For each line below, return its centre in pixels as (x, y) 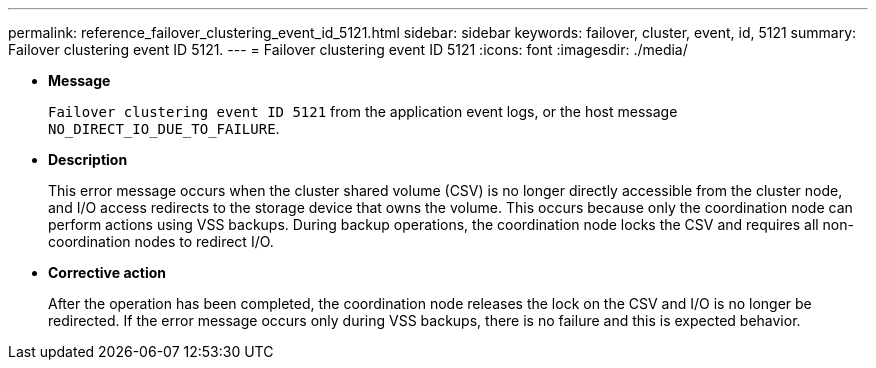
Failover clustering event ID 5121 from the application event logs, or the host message (363, 111)
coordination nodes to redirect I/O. (161, 241)
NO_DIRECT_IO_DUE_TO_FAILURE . (164, 128)
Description (88, 159)
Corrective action (107, 272)
